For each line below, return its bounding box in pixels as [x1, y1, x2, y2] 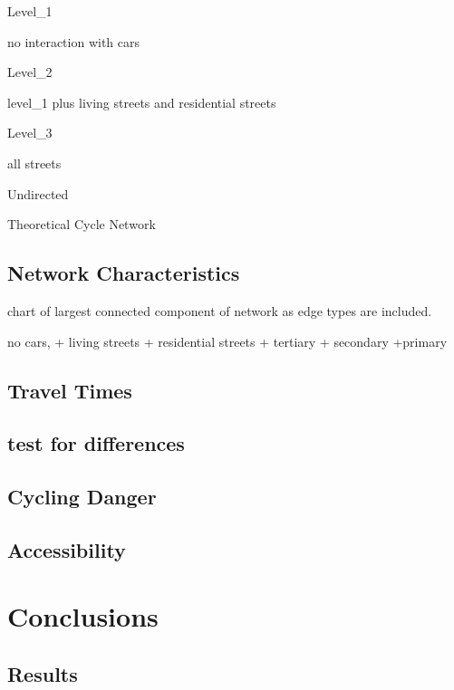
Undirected [7, 184, 69, 203]
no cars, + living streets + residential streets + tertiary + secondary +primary [7, 331, 448, 350]
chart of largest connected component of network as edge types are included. [7, 301, 432, 320]
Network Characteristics [7, 259, 240, 287]
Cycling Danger [7, 483, 157, 511]
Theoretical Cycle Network [7, 215, 156, 234]
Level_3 [7, 123, 53, 142]
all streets [7, 153, 62, 172]
